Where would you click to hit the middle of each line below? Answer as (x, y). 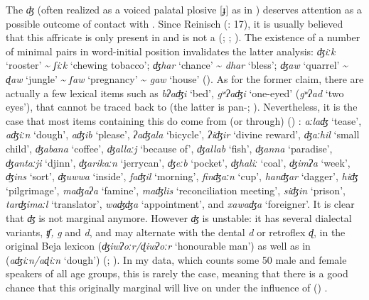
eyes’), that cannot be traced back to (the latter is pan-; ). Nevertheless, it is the (182, 107)
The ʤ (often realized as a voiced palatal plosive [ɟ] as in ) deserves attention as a (184, 9)
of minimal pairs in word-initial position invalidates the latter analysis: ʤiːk (171, 51)
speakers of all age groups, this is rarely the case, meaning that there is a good (177, 273)
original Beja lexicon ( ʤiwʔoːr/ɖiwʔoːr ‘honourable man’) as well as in (158, 246)
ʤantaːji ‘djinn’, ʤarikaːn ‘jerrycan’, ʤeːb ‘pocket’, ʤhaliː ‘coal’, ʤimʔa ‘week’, (178, 162)
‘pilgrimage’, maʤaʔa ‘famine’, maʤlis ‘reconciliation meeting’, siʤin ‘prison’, (176, 190)
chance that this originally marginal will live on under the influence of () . (167, 287)
